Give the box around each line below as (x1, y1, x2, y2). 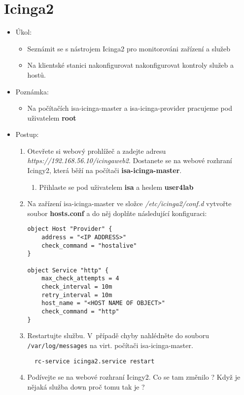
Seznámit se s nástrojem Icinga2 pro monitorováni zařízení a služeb (27, 43, 231, 53)
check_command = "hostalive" (41, 242, 137, 249)
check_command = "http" (41, 308, 119, 315)
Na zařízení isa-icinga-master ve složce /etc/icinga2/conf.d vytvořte (27, 198, 232, 209)
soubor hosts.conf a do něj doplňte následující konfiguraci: (27, 208, 207, 218)
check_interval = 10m (41, 283, 112, 291)
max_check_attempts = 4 (41, 275, 119, 282)
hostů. (27, 69, 46, 80)
